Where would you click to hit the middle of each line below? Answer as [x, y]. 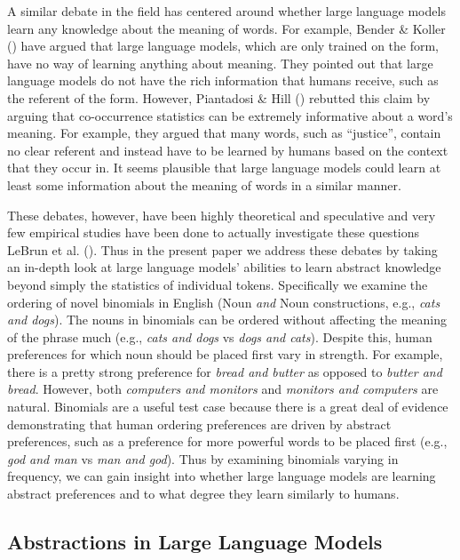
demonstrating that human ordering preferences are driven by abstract [199, 424]
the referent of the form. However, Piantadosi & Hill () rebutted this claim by [219, 97]
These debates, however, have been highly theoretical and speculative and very [222, 215]
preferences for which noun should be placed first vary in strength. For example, [225, 354]
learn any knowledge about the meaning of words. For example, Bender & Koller [226, 28]
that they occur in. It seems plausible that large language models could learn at [224, 168]
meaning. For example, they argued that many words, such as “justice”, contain [224, 133]
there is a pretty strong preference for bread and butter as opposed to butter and [225, 371]
